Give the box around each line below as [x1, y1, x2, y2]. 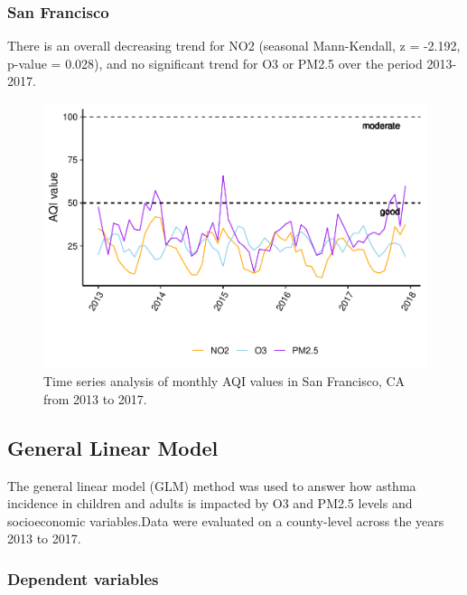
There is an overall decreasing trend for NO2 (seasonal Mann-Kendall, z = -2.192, [7, 36, 461, 55]
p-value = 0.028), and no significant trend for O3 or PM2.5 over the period [7, 53, 423, 72]
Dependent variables [7, 567, 159, 590]
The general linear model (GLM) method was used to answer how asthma [7, 476, 416, 495]
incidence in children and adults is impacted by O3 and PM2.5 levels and [7, 494, 413, 513]
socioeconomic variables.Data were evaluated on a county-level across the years [7, 511, 444, 530]
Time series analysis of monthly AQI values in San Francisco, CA [43, 372, 406, 391]
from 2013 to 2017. [43, 389, 147, 408]
